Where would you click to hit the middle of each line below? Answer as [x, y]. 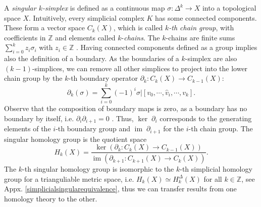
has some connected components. [206, 17]
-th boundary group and [93, 128]
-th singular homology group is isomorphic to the [98, 169]
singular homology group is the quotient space [75, 139]
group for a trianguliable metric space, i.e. [69, 178]
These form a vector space [45, 28]
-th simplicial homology [216, 169]
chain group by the [33, 78]
